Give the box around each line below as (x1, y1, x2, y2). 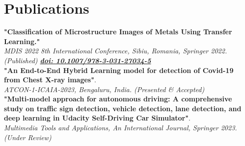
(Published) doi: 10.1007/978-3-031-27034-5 (4, 55, 151, 65)
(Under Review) (4, 132, 52, 142)
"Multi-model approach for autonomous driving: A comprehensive (4, 94, 232, 104)
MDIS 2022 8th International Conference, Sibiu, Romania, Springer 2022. (4, 46, 227, 56)
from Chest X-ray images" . (4, 74, 96, 85)
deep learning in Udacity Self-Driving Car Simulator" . (4, 113, 191, 123)
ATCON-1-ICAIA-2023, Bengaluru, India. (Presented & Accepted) (4, 84, 205, 94)
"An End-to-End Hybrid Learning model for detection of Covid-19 (4, 65, 234, 75)
